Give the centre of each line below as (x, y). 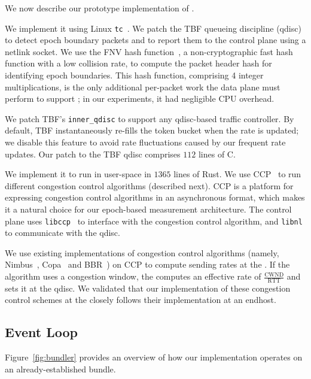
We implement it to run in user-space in (78, 174)
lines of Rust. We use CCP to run (237, 174)
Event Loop (41, 332)
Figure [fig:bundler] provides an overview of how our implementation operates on (154, 357)
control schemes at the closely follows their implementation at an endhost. (141, 300)
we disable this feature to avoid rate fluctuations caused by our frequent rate (145, 142)
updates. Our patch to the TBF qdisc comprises (93, 154)
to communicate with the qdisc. (62, 233)
